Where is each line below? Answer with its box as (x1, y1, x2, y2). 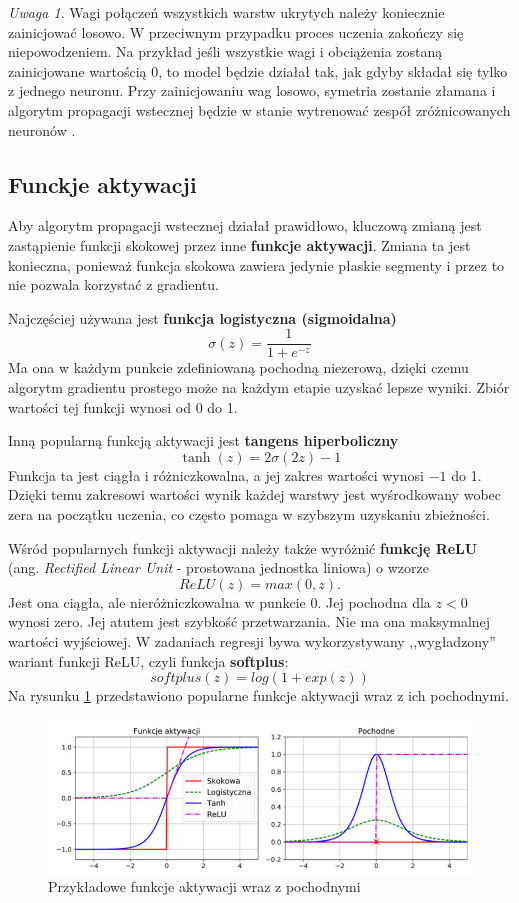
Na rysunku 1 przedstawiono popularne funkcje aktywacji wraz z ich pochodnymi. (8, 685, 509, 706)
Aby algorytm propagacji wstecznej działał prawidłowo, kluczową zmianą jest (8, 215, 482, 236)
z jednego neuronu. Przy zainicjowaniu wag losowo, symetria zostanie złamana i (8, 80, 496, 101)
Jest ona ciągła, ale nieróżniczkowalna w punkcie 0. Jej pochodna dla (8, 591, 431, 612)
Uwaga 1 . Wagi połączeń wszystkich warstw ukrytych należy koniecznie (8, 2, 445, 22)
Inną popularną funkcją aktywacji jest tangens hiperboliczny (8, 430, 399, 451)
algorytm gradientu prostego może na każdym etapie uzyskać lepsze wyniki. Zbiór (8, 376, 510, 397)
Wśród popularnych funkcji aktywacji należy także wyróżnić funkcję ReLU (8, 537, 478, 558)
